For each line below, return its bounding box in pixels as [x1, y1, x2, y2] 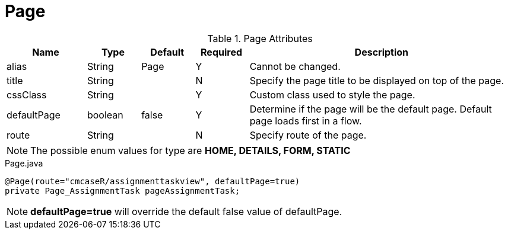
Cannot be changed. [249, 60, 341, 72]
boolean [87, 108, 123, 121]
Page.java [5, 158, 43, 168]
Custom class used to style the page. [249, 88, 415, 101]
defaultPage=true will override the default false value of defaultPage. [30, 205, 342, 217]
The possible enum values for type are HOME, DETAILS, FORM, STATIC [30, 144, 351, 156]
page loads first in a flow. [249, 114, 362, 127]
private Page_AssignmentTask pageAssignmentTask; [5, 185, 240, 195]
